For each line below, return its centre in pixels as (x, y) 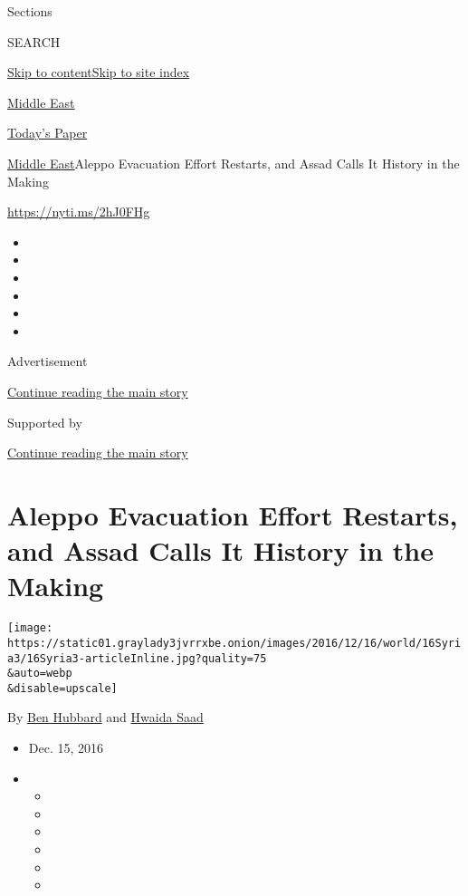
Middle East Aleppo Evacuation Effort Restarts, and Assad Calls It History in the (234, 163)
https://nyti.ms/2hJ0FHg (79, 212)
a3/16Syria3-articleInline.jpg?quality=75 (137, 658)
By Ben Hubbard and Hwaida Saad (105, 717)
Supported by (45, 422)
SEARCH (34, 41)
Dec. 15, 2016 (66, 748)
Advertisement (48, 361)
